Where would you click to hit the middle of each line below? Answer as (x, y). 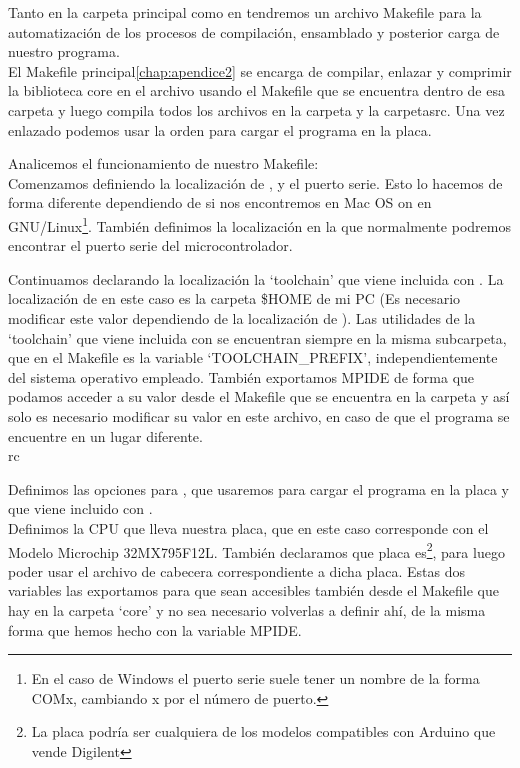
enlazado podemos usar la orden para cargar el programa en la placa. (220, 129)
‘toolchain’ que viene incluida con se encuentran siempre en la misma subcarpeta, (257, 337)
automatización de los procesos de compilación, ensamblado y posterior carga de (254, 31)
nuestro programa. (64, 51)
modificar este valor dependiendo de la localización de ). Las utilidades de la (242, 317)
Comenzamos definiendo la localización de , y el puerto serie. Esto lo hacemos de (255, 182)
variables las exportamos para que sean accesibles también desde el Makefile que (253, 590)
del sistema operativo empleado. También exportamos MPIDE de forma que (241, 376)
